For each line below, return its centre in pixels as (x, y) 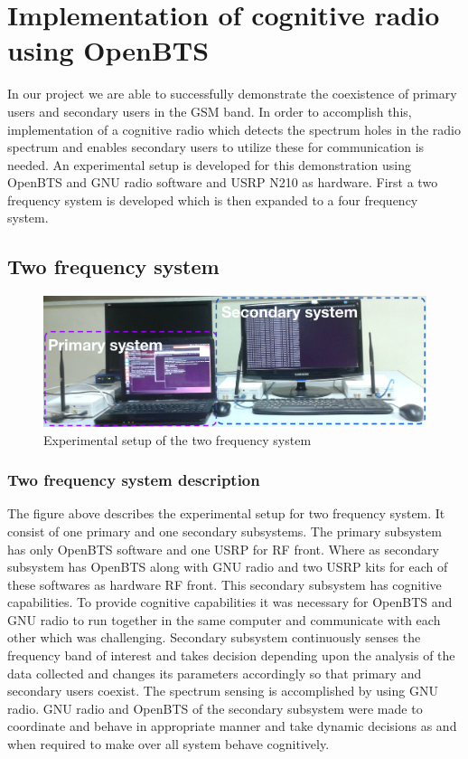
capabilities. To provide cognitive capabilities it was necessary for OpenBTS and (230, 602)
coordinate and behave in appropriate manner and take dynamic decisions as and (232, 726)
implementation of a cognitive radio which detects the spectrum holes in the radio (234, 129)
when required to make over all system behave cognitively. (168, 744)
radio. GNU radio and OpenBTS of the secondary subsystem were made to (215, 708)
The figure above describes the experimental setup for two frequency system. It (226, 513)
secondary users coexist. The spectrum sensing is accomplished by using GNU (223, 691)
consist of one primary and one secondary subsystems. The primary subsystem (225, 531)
